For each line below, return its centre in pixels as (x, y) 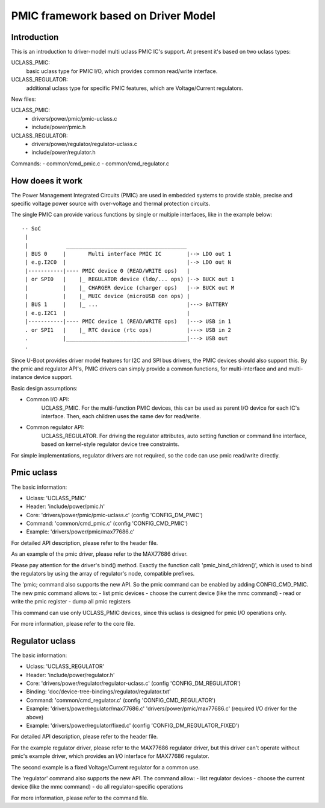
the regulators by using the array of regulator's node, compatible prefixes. (103, 574)
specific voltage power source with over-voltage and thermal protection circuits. (111, 204)
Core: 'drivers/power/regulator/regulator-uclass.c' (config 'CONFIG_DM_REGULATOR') (133, 683)
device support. (53, 377)
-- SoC (32, 228)
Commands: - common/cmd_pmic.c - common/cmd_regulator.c (90, 164)
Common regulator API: (55, 427)
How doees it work (47, 181)
